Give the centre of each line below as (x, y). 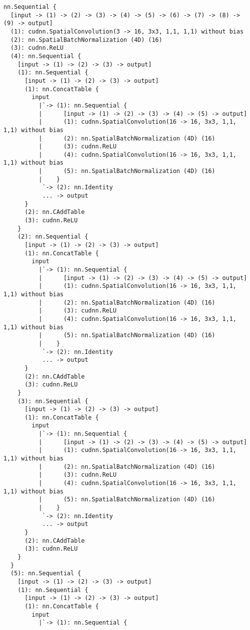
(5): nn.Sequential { (46, 574)
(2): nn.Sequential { (53, 237)
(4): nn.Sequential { (46, 56)
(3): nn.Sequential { (53, 401)
